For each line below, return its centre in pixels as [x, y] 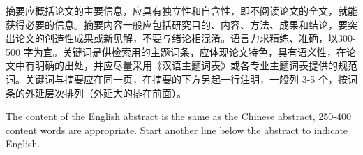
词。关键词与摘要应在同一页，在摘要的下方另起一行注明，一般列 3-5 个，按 [177, 79]
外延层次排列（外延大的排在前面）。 [105, 93]
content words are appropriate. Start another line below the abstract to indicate [177, 130]
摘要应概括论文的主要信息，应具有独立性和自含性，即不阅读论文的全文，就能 [181, 10]
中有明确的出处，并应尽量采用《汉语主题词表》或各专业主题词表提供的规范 [186, 65]
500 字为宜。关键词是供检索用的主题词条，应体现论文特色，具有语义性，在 [176, 51]
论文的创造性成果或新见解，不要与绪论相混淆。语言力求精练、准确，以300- [185, 38]
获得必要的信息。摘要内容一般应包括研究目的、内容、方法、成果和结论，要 [177, 24]
